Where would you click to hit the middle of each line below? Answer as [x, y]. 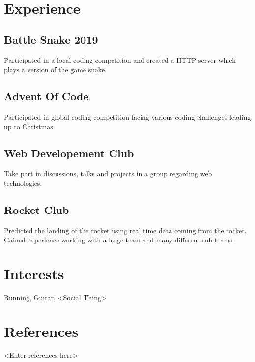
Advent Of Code [46, 96]
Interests [34, 274]
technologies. [23, 183]
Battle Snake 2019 [51, 39]
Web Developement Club [69, 153]
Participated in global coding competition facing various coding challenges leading [127, 116]
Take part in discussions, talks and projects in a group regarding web [108, 173]
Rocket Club [37, 209]
